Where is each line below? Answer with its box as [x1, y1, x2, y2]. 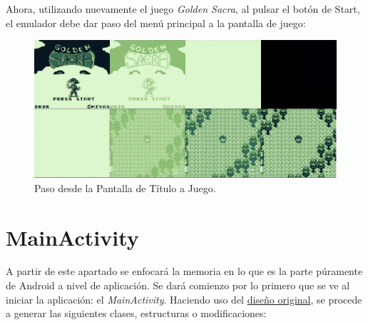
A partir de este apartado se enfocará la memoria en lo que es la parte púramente [6, 264, 363, 279]
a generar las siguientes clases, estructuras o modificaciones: [6, 306, 267, 321]
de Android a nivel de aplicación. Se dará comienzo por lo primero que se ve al [6, 278, 350, 293]
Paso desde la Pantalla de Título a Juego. [34, 180, 216, 195]
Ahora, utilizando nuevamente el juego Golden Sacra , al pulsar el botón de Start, [6, 1, 360, 16]
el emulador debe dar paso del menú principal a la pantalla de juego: [6, 15, 306, 30]
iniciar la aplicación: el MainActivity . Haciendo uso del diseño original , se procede [6, 291, 362, 306]
